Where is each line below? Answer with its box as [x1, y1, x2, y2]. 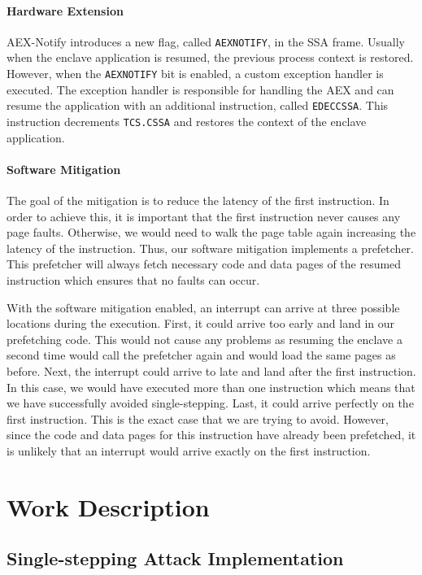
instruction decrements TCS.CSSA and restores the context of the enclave [7, 112, 367, 129]
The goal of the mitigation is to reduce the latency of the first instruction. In [7, 192, 389, 208]
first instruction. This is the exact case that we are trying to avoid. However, [7, 410, 389, 427]
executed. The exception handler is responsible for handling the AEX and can [7, 81, 394, 98]
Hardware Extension [7, 2, 124, 19]
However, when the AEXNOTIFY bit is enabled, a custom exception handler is [7, 65, 384, 82]
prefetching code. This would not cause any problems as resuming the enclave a [7, 330, 402, 347]
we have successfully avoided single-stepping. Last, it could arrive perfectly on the [7, 394, 414, 412]
